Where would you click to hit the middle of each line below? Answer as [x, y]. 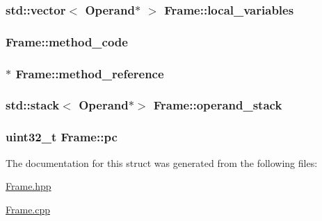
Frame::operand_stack [218, 105]
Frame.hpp [29, 186]
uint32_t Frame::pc [62, 137]
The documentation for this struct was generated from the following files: [162, 162]
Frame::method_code [67, 41]
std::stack [33, 105]
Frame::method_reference [90, 73]
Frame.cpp [28, 209]
